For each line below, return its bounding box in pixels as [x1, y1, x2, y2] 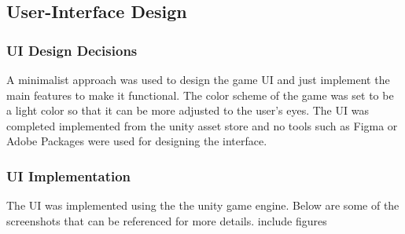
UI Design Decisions [6, 40, 138, 60]
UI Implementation [6, 166, 131, 185]
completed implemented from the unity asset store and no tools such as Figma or [6, 117, 398, 133]
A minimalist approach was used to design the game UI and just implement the [6, 71, 390, 87]
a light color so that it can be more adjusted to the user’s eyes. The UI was [6, 102, 369, 119]
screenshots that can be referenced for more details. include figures [6, 212, 327, 229]
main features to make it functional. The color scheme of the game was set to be [6, 86, 394, 103]
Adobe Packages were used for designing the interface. [6, 133, 267, 149]
